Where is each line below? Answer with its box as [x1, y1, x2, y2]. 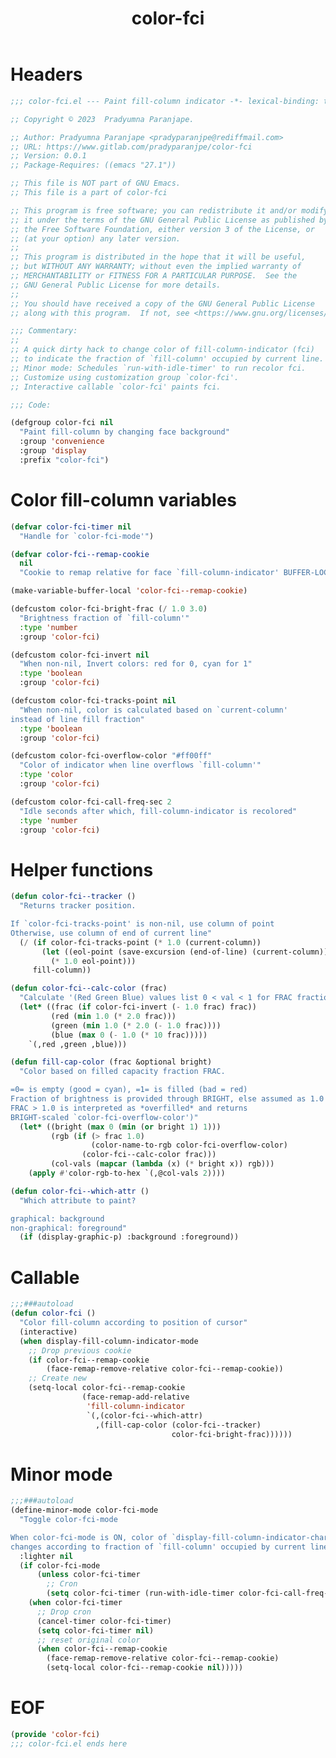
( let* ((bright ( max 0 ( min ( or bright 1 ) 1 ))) [19, 1122, 222, 1132]
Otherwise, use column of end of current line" [10, 928, 213, 938]
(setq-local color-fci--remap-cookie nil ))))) [46, 1663, 244, 1673]
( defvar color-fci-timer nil [10, 522, 132, 532]
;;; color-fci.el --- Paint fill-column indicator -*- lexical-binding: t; [10, 96, 333, 106]
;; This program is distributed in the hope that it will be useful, [10, 252, 307, 262]
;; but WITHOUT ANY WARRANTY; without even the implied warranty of [10, 262, 302, 272]
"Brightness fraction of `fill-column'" [19, 613, 190, 623]
